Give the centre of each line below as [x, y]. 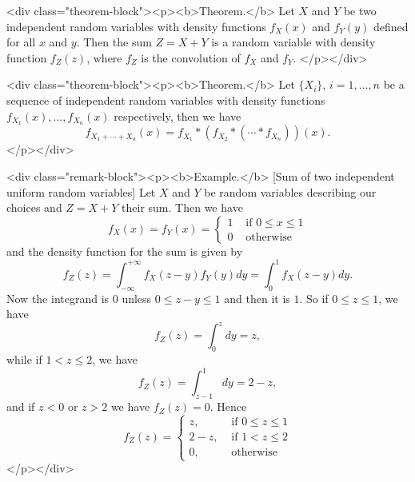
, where [104, 57]
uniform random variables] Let [81, 191]
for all [21, 42]
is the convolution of [191, 57]
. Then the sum [114, 42]
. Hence [228, 406]
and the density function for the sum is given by [125, 251]
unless [137, 298]
